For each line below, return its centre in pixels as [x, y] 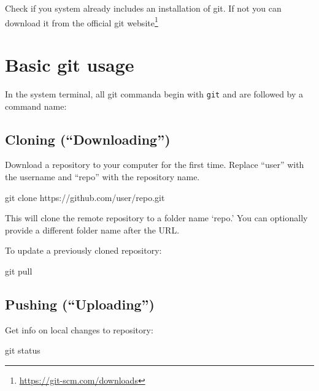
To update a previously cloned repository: [83, 250]
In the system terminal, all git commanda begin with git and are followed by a [154, 93]
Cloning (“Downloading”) [88, 139]
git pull [19, 271]
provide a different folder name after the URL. [92, 230]
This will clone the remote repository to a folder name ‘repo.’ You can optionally [156, 218]
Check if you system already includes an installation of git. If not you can [143, 8]
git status [23, 350]
